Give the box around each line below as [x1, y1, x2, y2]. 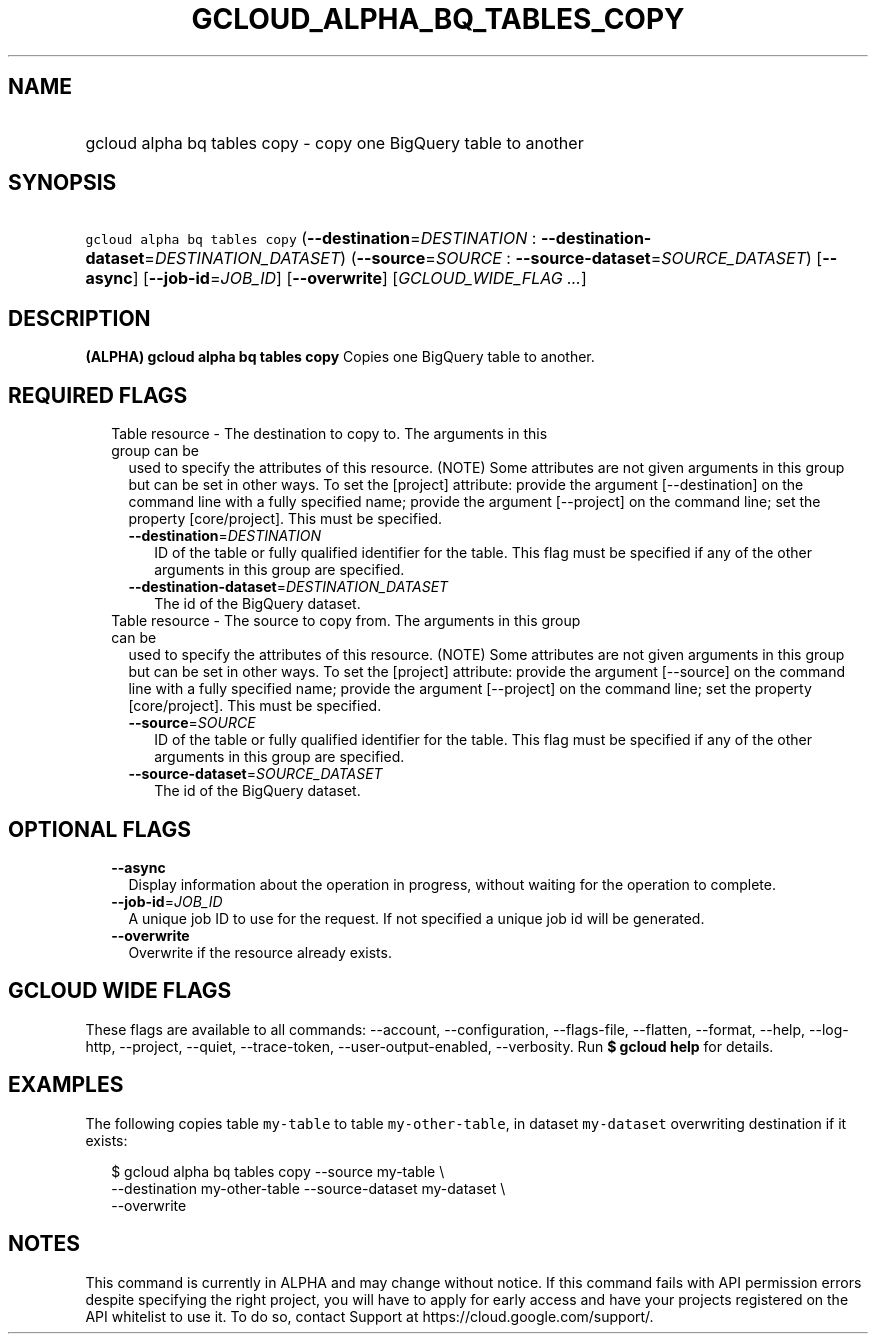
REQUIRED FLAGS [8, 382, 188, 408]
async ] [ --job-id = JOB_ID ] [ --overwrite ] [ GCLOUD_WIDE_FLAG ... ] [85, 268, 587, 289]
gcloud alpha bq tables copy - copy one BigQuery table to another [85, 132, 584, 153]
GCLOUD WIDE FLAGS [8, 978, 232, 1004]
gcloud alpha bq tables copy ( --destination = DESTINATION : [85, 228, 537, 249]
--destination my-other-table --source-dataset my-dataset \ [111, 1179, 506, 1197]
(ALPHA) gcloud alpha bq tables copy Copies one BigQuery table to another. [85, 348, 595, 366]
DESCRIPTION [8, 305, 151, 331]
